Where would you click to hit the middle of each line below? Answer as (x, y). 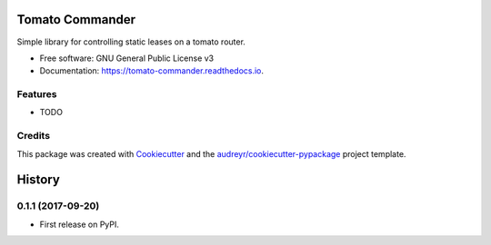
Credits (33, 136)
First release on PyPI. (80, 224)
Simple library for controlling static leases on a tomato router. (131, 42)
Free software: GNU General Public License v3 (127, 58)
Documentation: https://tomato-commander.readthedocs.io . (151, 71)
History (39, 180)
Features (37, 94)
